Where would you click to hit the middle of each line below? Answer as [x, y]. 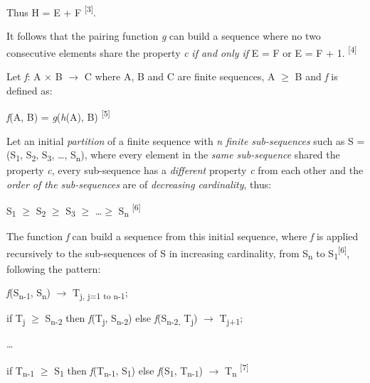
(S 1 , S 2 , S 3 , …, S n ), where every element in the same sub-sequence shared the [173, 155]
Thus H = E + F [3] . [51, 11]
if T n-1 [21, 371]
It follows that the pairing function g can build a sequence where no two [164, 36]
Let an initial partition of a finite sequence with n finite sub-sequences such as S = [186, 140]
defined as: [30, 90]
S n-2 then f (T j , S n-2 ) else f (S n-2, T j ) [121, 319]
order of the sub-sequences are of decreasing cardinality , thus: [139, 184]
